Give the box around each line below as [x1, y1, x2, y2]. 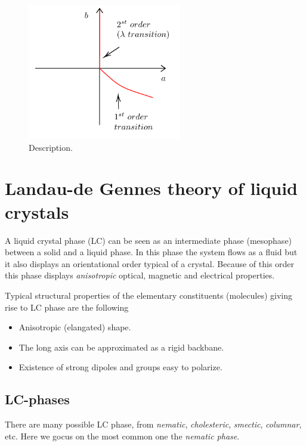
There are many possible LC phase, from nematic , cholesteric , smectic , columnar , [5, 418, 302, 430]
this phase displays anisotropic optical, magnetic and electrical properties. [5, 269, 275, 281]
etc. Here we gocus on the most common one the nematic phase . [5, 429, 240, 442]
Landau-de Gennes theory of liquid [5, 176, 298, 200]
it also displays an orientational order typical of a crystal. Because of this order [5, 257, 295, 270]
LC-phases [5, 390, 70, 408]
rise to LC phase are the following [5, 301, 129, 313]
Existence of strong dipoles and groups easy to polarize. [18, 361, 222, 373]
